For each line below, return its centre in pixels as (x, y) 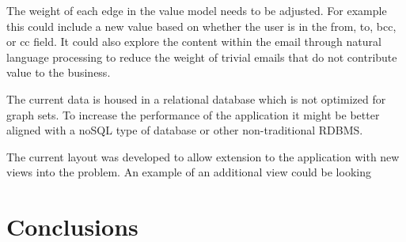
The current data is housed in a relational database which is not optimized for (196, 98)
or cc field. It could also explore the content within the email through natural (194, 42)
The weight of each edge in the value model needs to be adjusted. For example (197, 10)
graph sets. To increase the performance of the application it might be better (193, 114)
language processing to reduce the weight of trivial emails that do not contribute (202, 57)
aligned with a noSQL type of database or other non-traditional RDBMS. (185, 130)
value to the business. (59, 72)
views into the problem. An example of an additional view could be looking (189, 172)
